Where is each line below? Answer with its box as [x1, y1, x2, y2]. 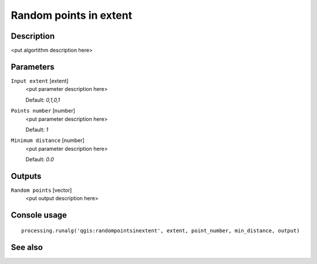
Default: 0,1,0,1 [25, 96, 60, 103]
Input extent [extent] [11, 77, 69, 84]
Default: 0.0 [25, 156, 54, 163]
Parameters [11, 62, 55, 72]
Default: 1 [25, 126, 49, 133]
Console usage [11, 210, 68, 220]
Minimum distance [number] [11, 137, 85, 144]
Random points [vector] [11, 187, 72, 194]
